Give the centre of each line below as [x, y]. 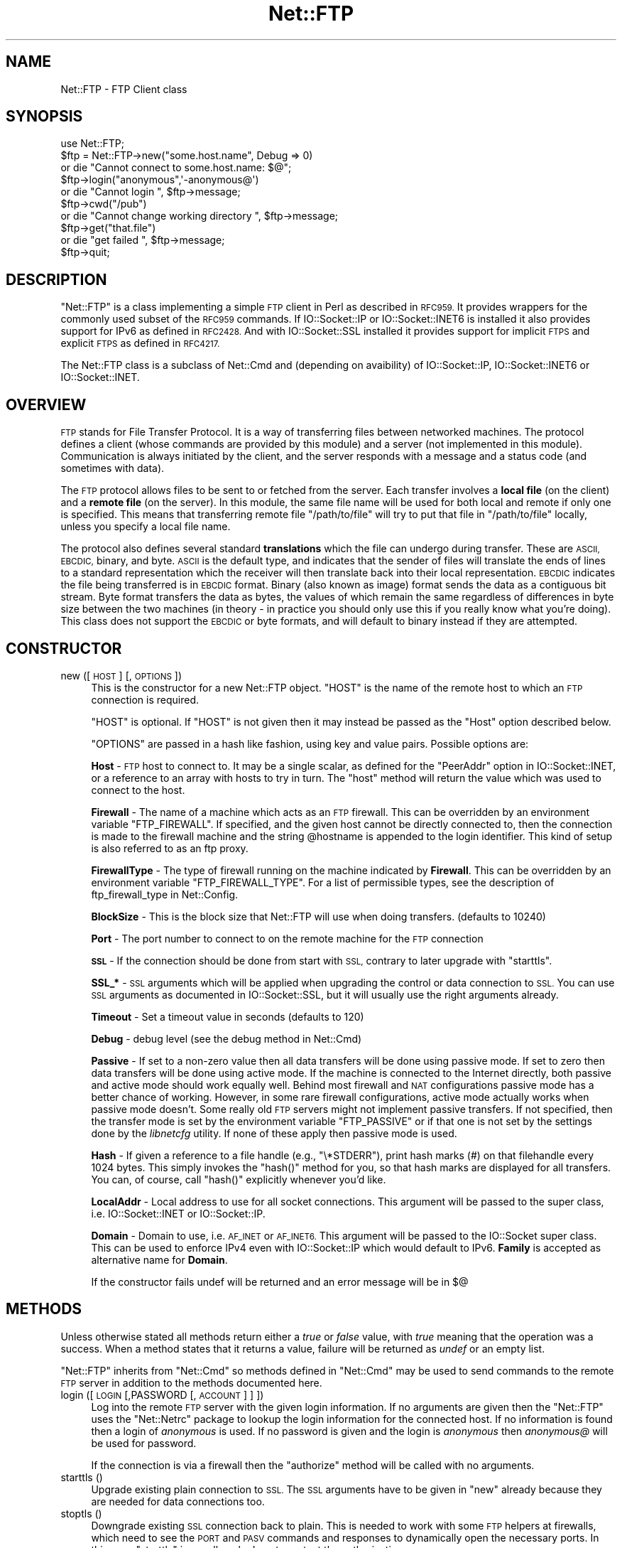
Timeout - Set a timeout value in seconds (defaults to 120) [228, 1016]
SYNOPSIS [44, 117]
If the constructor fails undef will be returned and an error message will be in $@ [280, 1281]
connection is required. [145, 699]
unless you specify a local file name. [146, 527]
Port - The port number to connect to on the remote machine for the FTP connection [287, 938]
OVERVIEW [46, 404]
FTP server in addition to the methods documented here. [191, 1382]
